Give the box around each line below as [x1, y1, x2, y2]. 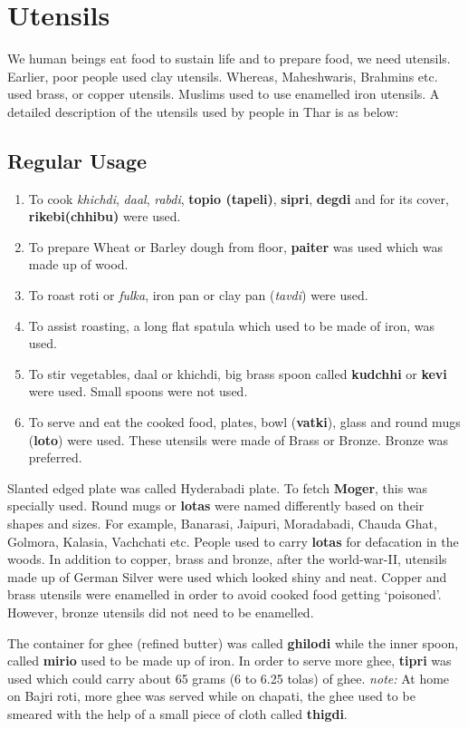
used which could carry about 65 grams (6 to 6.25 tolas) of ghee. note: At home [7, 668, 450, 687]
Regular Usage [7, 146, 148, 174]
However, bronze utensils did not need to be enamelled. [7, 602, 314, 621]
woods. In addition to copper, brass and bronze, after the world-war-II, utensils [7, 549, 447, 569]
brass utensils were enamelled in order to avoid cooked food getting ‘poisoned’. [7, 585, 442, 604]
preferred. [28, 448, 82, 467]
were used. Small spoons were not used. [28, 382, 248, 401]
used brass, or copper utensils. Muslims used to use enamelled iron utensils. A [7, 84, 440, 103]
